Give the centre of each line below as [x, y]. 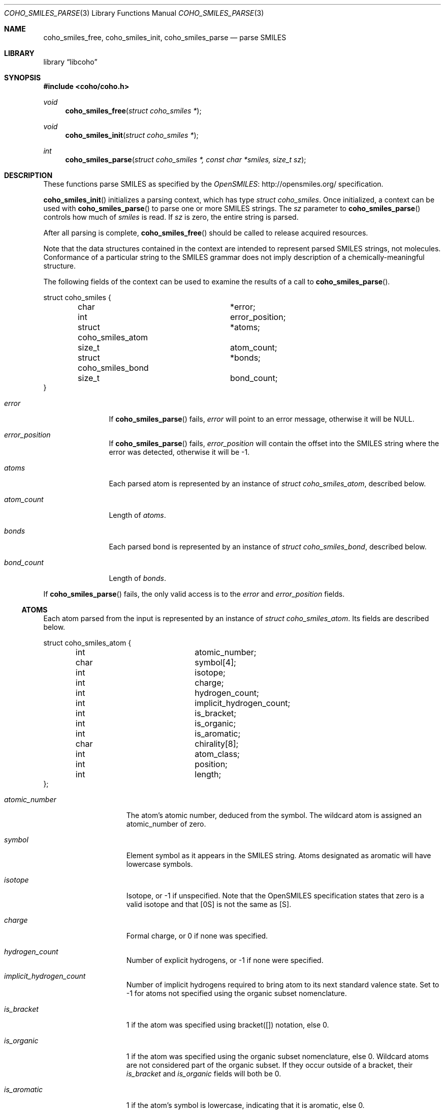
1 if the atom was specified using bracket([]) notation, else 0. [228, 1025]
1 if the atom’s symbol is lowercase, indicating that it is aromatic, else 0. [245, 1105]
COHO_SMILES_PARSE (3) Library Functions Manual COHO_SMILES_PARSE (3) [134, 13]
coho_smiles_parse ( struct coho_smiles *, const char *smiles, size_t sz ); [186, 159]
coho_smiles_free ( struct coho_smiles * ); [133, 111]
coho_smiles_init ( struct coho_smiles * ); [132, 135]
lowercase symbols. [160, 864]
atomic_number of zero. [166, 824]
